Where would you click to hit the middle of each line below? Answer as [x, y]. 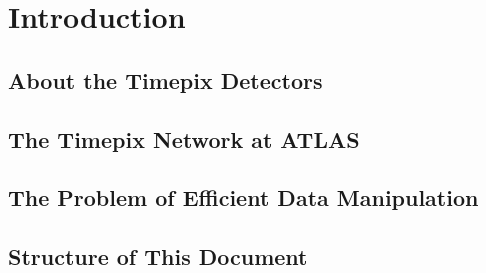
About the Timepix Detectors [165, 79]
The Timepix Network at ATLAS [184, 138]
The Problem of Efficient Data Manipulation [243, 197]
